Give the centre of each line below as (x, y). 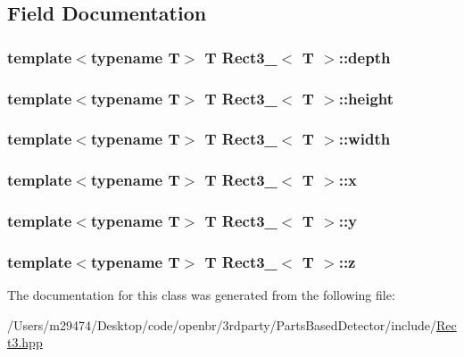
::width (365, 139)
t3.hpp (25, 342)
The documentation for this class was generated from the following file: (201, 295)
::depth (365, 57)
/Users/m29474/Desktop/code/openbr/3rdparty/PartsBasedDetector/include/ (222, 324)
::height (366, 98)
